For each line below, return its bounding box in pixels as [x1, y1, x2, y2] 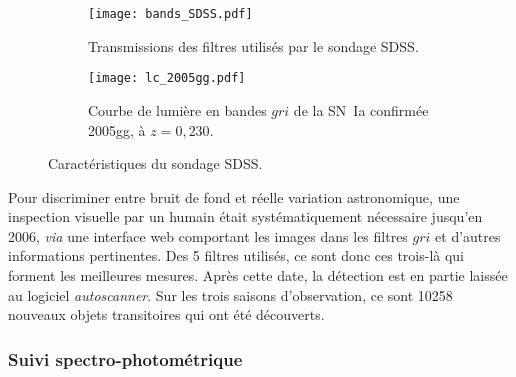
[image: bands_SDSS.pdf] [88, 7, 253, 21]
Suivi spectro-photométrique [8, 346, 243, 371]
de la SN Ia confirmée [293, 99, 429, 120]
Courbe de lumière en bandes [88, 99, 267, 120]
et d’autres [435, 225, 501, 246]
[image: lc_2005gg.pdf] [88, 71, 246, 86]
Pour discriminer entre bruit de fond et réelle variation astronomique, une [8, 186, 460, 207]
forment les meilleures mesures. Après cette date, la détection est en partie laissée [8, 265, 508, 286]
